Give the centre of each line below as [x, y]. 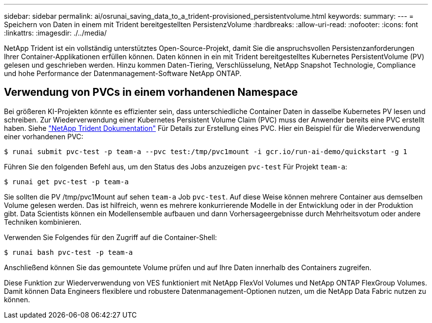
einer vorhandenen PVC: [44, 136]
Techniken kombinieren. [43, 222]
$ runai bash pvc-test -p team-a [69, 252]
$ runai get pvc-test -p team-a [66, 182]
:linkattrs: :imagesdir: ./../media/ [55, 33]
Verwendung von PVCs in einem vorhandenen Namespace [151, 92]
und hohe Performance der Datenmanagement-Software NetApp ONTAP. [123, 73]
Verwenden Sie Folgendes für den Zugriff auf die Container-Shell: [110, 237]
